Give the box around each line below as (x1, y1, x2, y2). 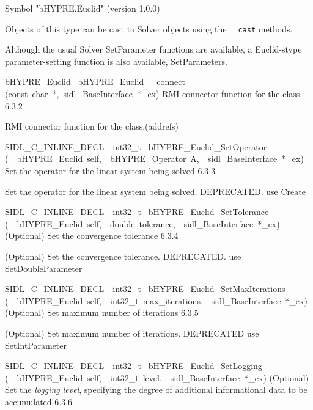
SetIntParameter (5, 339, 67, 351)
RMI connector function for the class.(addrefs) (5, 120, 179, 133)
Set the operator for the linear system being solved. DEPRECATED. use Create (5, 185, 306, 197)
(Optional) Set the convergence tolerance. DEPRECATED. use (5, 249, 241, 262)
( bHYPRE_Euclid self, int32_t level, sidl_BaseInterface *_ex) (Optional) (5, 371, 309, 384)
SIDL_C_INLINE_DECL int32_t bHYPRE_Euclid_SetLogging (5, 359, 262, 372)
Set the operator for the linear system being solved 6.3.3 (5, 164, 216, 177)
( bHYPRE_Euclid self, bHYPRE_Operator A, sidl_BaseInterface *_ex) (5, 152, 304, 165)
